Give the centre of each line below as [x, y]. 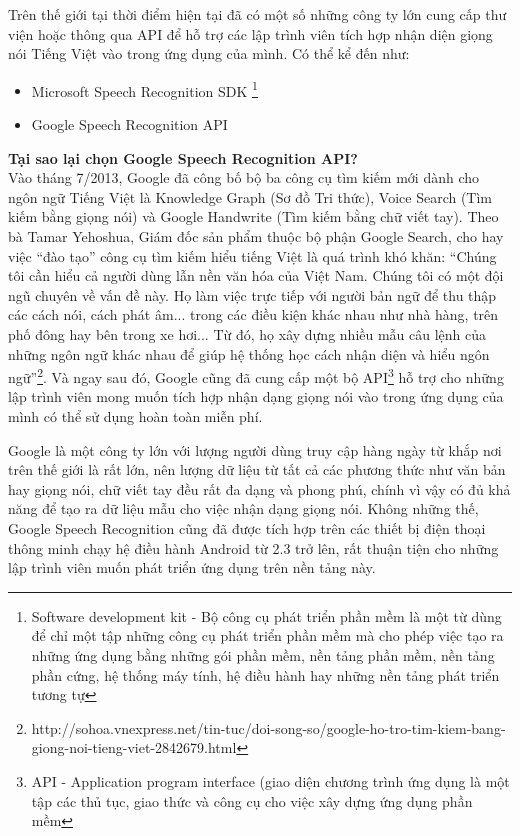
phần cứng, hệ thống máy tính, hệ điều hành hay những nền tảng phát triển [265, 674]
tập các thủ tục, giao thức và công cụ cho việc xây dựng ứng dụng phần [252, 800]
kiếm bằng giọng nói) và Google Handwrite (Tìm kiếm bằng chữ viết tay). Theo [253, 216]
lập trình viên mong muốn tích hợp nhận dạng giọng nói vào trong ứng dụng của [256, 396]
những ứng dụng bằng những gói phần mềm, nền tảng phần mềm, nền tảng [263, 654]
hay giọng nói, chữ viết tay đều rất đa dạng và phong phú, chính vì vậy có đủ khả [259, 488]
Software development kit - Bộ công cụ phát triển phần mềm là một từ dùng [266, 615]
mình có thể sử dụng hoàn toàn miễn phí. [135, 416]
